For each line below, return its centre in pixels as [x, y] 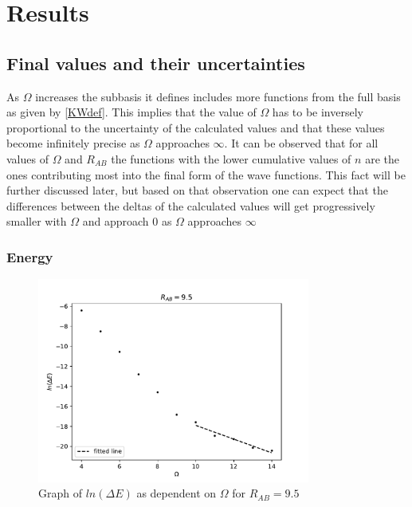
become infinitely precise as [73, 143]
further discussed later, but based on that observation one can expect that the [197, 190]
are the [382, 158]
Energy [30, 256]
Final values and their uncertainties [156, 63]
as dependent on [177, 493]
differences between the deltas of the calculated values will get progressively [191, 205]
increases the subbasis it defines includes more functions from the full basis [218, 96]
